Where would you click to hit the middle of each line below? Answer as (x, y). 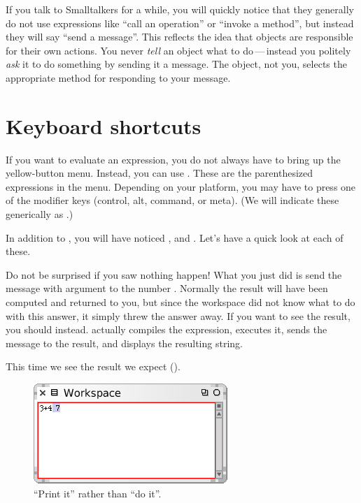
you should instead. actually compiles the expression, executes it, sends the (167, 329)
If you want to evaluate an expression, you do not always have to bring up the (173, 159)
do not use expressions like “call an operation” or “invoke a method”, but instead (180, 23)
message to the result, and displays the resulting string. (124, 343)
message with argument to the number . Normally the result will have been (167, 288)
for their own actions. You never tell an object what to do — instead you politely (178, 50)
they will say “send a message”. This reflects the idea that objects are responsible (179, 37)
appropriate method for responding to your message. (118, 77)
